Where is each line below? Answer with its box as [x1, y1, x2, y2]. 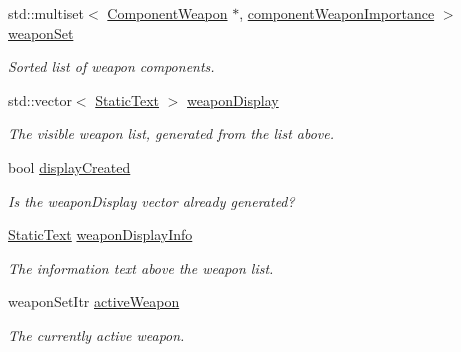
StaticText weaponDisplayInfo [8, 224, 193, 245]
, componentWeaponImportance [239, 3, 435, 23]
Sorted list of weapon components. [8, 56, 215, 77]
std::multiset [8, 3, 84, 23]
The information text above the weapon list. [8, 257, 274, 278]
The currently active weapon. [8, 324, 185, 345]
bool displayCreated [8, 156, 131, 177]
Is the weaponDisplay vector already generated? [8, 190, 295, 211]
